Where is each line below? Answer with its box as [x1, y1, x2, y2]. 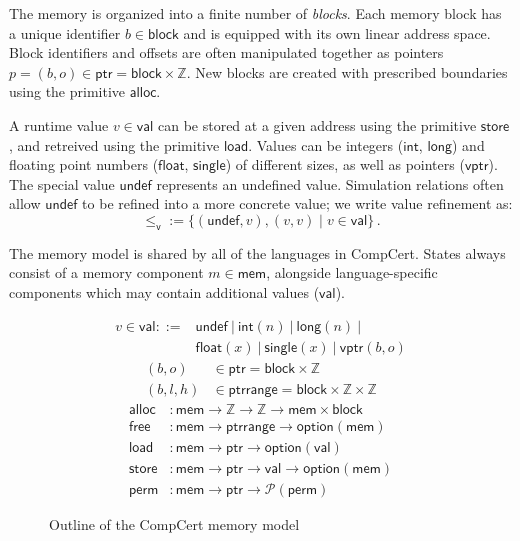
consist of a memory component [9, 262, 204, 283]
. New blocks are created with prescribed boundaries [186, 61, 508, 82]
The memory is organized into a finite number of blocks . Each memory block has [9, 3, 502, 23]
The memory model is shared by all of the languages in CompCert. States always [9, 242, 506, 263]
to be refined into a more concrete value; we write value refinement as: [82, 193, 513, 214]
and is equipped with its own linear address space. [183, 22, 491, 43]
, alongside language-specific [266, 262, 438, 283]
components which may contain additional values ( [9, 281, 320, 302]
